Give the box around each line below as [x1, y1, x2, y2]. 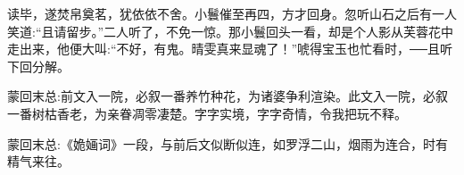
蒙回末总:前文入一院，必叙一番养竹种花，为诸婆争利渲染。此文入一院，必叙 [7, 87, 448, 105]
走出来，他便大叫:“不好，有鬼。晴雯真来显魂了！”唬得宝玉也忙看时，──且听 [7, 39, 452, 58]
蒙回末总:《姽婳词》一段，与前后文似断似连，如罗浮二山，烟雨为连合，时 [7, 134, 435, 153]
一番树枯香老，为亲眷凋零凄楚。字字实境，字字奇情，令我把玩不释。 [7, 104, 407, 122]
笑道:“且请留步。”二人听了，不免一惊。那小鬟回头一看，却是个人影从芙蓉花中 [7, 21, 454, 40]
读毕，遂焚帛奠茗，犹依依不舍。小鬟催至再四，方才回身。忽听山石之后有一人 [7, 4, 457, 22]
